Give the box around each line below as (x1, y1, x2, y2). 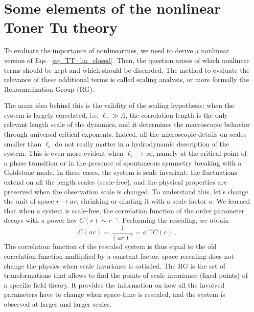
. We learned (212, 196, 250, 206)
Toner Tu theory (4, 17, 118, 37)
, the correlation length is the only (125, 109, 228, 120)
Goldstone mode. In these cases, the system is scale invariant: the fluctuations (4, 167, 237, 177)
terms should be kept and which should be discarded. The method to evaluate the (4, 64, 250, 75)
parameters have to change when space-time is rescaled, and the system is (4, 289, 226, 299)
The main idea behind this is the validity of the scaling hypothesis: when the (4, 100, 234, 110)
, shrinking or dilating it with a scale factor (76, 196, 207, 206)
